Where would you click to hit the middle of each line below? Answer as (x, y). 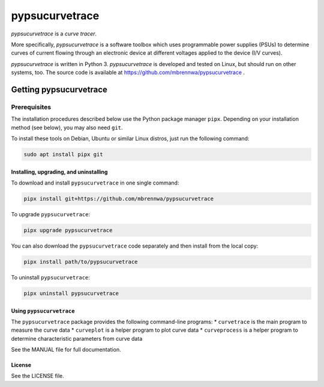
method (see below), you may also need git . (67, 127)
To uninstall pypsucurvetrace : (50, 277)
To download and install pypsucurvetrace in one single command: (95, 183)
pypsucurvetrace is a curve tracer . (54, 34)
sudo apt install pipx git (63, 154)
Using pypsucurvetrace (43, 311)
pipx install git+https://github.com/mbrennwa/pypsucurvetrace (119, 199)
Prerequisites (31, 107)
